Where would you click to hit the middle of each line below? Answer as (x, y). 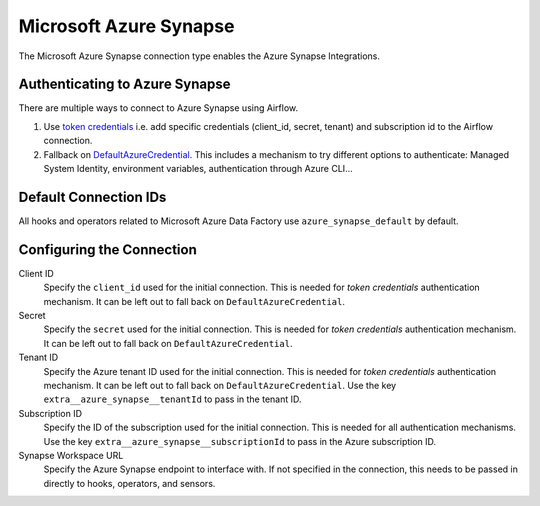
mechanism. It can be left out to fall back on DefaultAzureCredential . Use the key (220, 385)
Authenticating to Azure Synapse (124, 84)
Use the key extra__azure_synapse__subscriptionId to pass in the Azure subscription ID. (240, 441)
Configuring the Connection (107, 249)
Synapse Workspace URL (71, 455)
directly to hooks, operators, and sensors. (129, 483)
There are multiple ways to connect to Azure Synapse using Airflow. (158, 108)
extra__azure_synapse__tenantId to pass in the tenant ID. (172, 399)
